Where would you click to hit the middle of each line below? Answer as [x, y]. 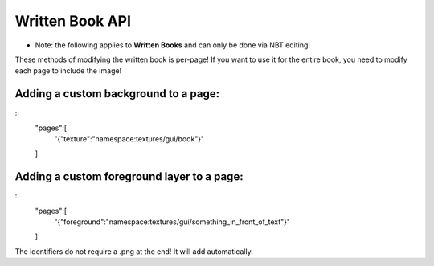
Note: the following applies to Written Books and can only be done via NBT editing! [173, 45]
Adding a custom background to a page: [117, 94]
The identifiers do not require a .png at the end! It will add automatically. [134, 251]
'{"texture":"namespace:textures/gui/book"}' [129, 139]
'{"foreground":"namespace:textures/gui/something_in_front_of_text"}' [172, 222]
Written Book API [73, 21]
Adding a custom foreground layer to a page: [129, 177]
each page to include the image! [68, 71]
